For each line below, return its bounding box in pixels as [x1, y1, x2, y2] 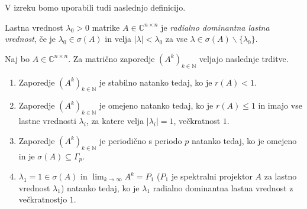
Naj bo [5, 52, 30, 64]
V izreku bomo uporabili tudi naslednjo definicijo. [5, 1, 186, 13]
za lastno [264, 170, 297, 182]
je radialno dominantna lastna [161, 21, 270, 33]
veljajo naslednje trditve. [199, 52, 289, 64]
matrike [92, 21, 120, 33]
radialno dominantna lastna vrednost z [153, 181, 293, 194]
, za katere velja [86, 115, 144, 127]
